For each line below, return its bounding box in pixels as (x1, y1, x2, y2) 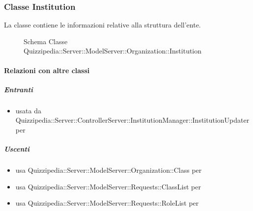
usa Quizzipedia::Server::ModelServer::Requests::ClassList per (15, 181, 201, 191)
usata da (15, 105, 41, 115)
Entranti (4, 84, 33, 94)
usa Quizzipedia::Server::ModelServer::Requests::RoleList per (15, 198, 199, 208)
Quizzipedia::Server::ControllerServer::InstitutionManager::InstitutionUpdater (15, 115, 250, 125)
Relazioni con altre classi (4, 65, 90, 75)
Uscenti (4, 144, 29, 154)
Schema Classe (24, 36, 68, 46)
